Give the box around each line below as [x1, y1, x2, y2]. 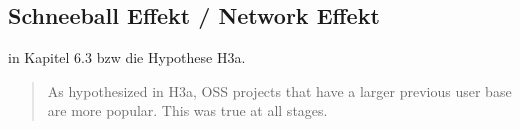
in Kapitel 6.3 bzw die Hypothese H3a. [8, 47, 246, 68]
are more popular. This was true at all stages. [47, 100, 328, 121]
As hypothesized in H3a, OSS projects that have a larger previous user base [47, 80, 512, 101]
